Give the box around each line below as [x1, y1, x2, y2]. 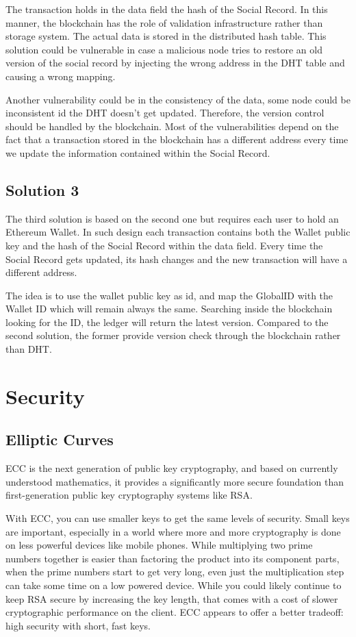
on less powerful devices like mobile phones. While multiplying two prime [5, 538, 313, 552]
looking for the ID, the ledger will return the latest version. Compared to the [5, 314, 329, 329]
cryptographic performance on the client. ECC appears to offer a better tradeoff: [5, 605, 344, 619]
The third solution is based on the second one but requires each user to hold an [5, 211, 339, 225]
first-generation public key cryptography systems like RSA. [5, 488, 253, 502]
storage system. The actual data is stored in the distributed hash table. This [5, 29, 327, 43]
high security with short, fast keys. [5, 618, 151, 632]
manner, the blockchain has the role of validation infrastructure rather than [5, 15, 323, 29]
